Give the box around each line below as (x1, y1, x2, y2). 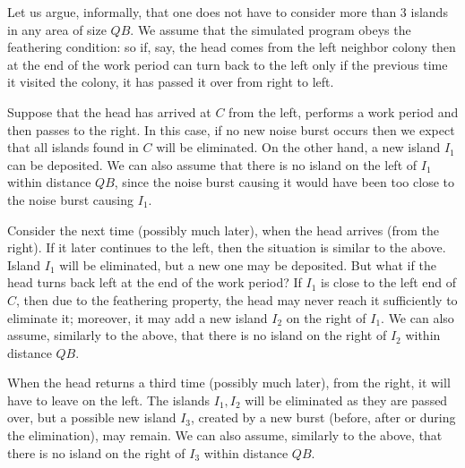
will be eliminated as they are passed (245, 390, 448, 409)
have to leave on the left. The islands (7, 390, 211, 409)
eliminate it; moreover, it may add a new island (7, 308, 268, 327)
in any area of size (7, 20, 107, 38)
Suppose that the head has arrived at (7, 102, 211, 121)
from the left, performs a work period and (228, 102, 459, 121)
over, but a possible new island (7, 408, 177, 427)
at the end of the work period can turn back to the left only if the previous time (7, 55, 448, 73)
